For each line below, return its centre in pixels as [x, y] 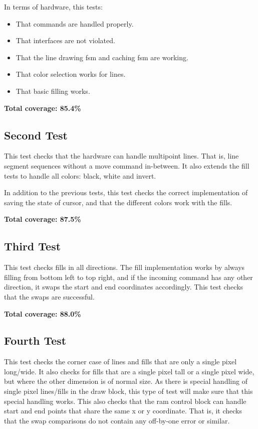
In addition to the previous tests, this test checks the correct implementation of [126, 192]
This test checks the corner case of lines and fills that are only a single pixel [120, 362]
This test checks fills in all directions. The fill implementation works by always [124, 267]
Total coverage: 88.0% [43, 313]
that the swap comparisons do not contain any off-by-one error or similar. [117, 420]
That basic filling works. [53, 91]
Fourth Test [35, 340]
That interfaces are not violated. [65, 40]
